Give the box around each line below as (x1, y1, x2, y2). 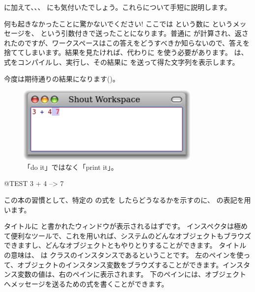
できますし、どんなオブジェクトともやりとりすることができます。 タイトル (4, 240, 247, 250)
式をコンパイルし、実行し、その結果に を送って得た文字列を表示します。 (4, 56, 239, 67)
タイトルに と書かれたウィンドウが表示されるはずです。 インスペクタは (4, 221, 234, 231)
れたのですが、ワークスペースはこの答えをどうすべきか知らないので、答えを (4, 37, 250, 48)
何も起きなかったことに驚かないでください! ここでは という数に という (4, 18, 233, 28)
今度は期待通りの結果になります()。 (4, 73, 119, 83)
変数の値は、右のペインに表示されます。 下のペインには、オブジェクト (17, 269, 246, 279)
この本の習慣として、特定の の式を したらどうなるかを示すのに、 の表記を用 (4, 194, 251, 205)
